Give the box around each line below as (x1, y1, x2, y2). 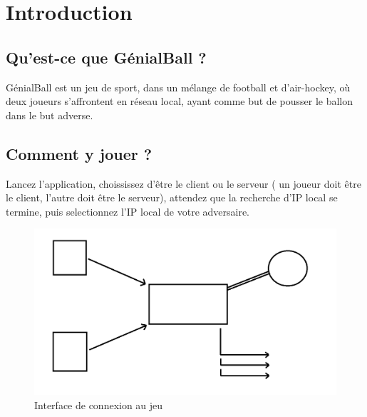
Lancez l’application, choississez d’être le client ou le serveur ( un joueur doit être (6, 176, 361, 191)
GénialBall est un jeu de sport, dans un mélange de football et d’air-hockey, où (6, 79, 351, 94)
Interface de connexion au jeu (34, 398, 163, 413)
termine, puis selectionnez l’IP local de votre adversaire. (6, 204, 250, 218)
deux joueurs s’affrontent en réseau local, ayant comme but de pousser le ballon (6, 94, 353, 109)
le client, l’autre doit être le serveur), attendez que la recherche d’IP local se (6, 190, 338, 205)
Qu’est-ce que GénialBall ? (6, 46, 207, 68)
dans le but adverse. (6, 107, 93, 122)
